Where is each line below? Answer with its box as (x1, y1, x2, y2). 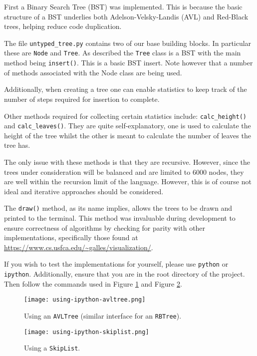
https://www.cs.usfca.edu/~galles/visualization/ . (4, 242, 153, 252)
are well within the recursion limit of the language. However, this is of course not (4, 176, 252, 187)
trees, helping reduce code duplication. (4, 21, 122, 31)
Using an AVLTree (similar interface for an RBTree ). (24, 311, 182, 321)
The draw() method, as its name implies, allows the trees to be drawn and (4, 203, 233, 213)
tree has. (4, 140, 30, 150)
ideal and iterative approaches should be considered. (4, 186, 164, 196)
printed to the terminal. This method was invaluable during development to (4, 213, 236, 223)
